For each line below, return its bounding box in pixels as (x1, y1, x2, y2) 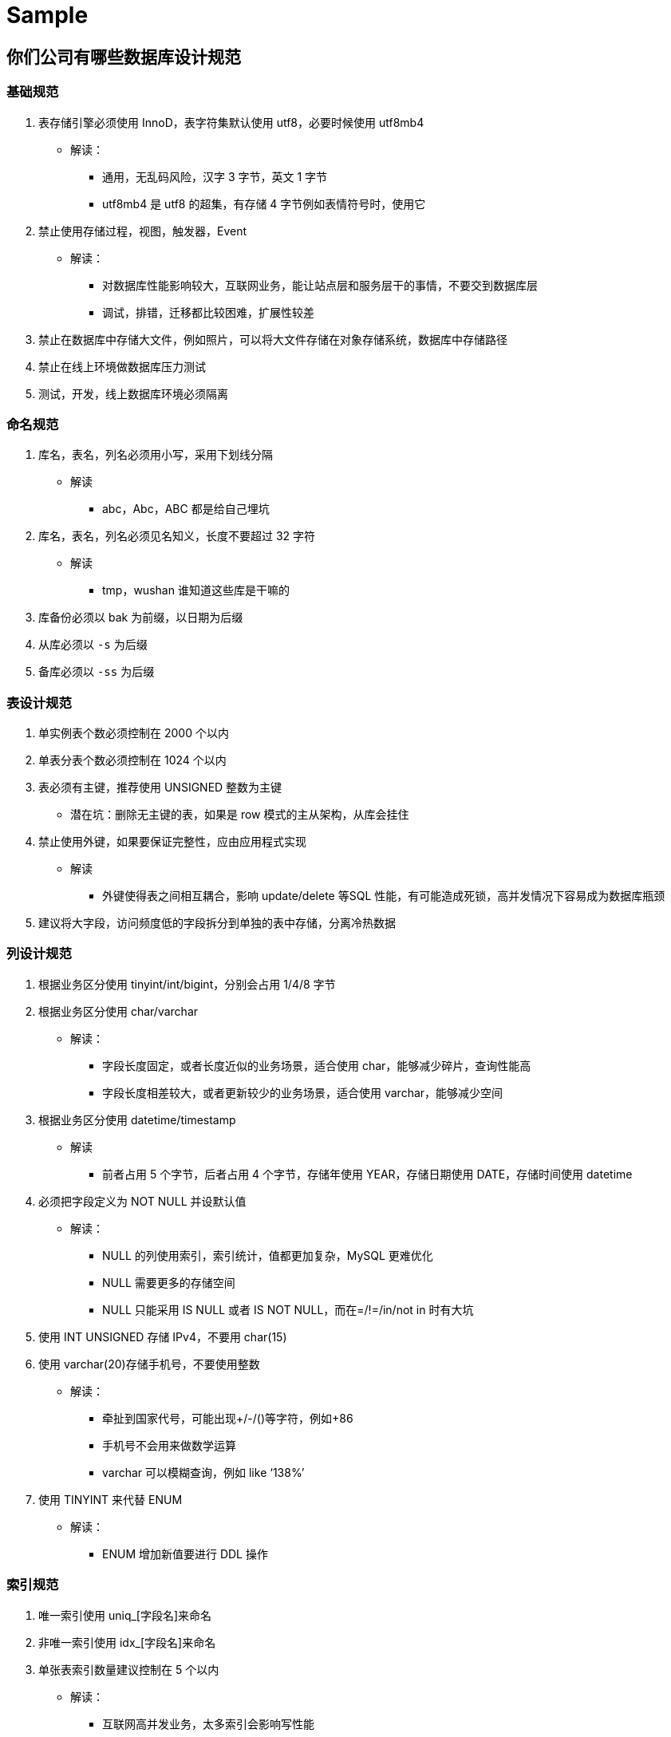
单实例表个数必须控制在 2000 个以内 (38, 726, 229, 740)
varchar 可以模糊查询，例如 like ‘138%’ (102, 1465, 305, 1479)
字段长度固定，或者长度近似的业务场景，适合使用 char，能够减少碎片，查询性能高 (102, 1058, 531, 1072)
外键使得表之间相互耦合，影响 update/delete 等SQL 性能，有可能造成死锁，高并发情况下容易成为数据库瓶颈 (102, 889, 665, 903)
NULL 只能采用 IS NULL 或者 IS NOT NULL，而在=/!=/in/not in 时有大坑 (102, 1302, 474, 1317)
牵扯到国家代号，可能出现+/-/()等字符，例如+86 (102, 1411, 353, 1425)
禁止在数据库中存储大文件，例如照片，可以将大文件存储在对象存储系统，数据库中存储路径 (38, 332, 507, 346)
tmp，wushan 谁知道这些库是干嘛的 (102, 583, 290, 598)
